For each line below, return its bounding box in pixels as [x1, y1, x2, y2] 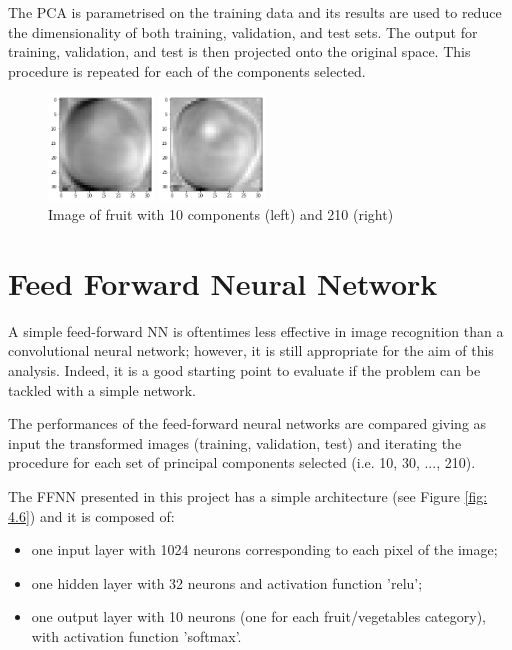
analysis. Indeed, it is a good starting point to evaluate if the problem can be [8, 360, 481, 381]
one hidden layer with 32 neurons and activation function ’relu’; [31, 572, 423, 593]
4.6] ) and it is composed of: [8, 505, 175, 526]
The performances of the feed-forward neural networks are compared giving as [8, 413, 487, 434]
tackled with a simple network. [8, 379, 196, 400]
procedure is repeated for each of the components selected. [8, 60, 366, 81]
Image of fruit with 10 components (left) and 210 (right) [48, 204, 394, 225]
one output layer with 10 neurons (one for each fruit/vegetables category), [31, 606, 486, 627]
